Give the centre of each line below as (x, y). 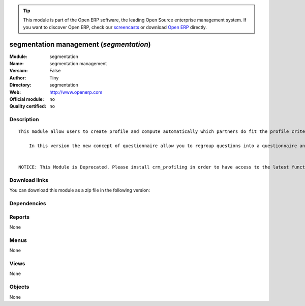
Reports (20, 217)
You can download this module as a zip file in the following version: (80, 190)
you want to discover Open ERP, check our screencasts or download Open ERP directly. (115, 27)
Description (24, 120)
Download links (29, 180)
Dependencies (28, 204)
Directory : (20, 85)
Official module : (27, 99)
